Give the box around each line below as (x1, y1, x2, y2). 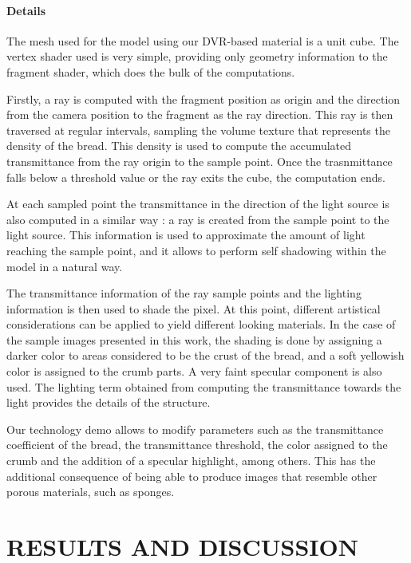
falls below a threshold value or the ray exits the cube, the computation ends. (6, 168, 385, 185)
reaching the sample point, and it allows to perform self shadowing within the (6, 242, 386, 258)
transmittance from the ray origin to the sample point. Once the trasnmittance (6, 152, 393, 169)
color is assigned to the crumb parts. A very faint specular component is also (6, 363, 382, 380)
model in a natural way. (6, 258, 123, 274)
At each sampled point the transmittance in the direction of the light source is (6, 195, 389, 212)
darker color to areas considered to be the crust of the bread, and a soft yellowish (6, 347, 405, 364)
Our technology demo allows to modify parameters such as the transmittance (6, 420, 384, 437)
